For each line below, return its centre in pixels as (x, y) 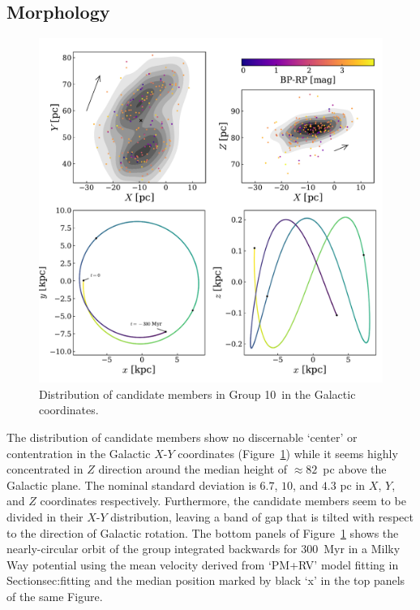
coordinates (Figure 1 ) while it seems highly (288, 453)
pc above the (355, 469)
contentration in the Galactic (79, 453)
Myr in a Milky (362, 549)
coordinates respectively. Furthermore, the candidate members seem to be (223, 501)
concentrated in (45, 469)
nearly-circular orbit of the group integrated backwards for (152, 549)
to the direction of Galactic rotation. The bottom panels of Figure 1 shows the (203, 532)
